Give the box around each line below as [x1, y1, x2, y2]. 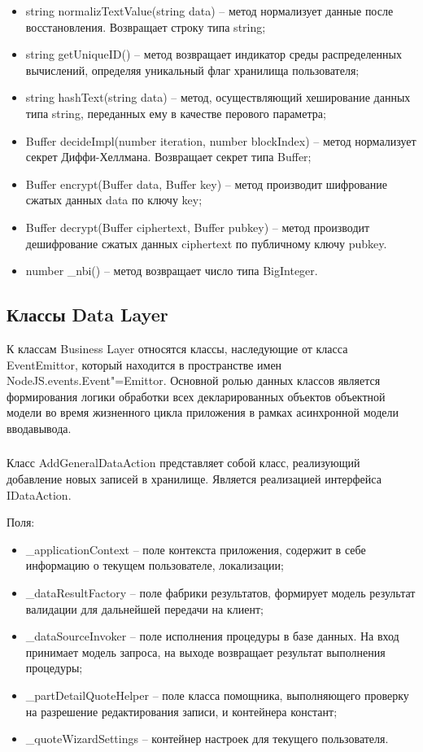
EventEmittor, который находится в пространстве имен [7, 356, 282, 373]
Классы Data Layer [7, 302, 168, 327]
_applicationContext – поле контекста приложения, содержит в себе [25, 540, 366, 557]
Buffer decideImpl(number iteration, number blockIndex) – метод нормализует [25, 132, 416, 149]
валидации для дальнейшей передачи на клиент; [25, 600, 264, 617]
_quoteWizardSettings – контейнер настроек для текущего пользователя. [25, 730, 389, 747]
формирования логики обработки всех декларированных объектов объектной [7, 387, 386, 404]
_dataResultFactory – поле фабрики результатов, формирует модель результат [25, 584, 416, 601]
